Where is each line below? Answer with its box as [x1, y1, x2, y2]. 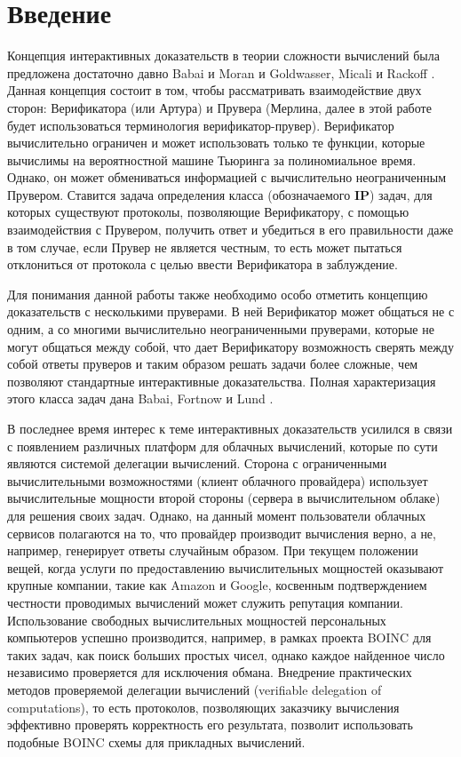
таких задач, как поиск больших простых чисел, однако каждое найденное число [7, 645, 445, 664]
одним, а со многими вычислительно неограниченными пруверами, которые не [7, 320, 434, 339]
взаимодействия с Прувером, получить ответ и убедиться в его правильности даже [7, 220, 454, 239]
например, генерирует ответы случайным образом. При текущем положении [7, 541, 418, 560]
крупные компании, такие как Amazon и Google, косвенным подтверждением [7, 576, 427, 594]
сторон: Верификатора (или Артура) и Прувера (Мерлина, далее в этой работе [7, 98, 432, 116]
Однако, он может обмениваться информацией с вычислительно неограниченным [7, 168, 446, 187]
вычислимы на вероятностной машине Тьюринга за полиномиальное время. [7, 150, 417, 169]
